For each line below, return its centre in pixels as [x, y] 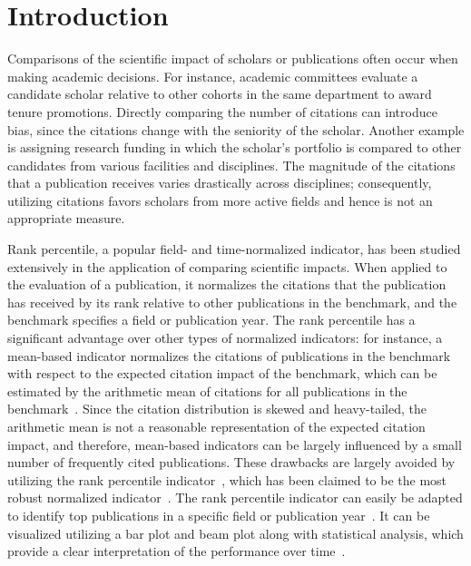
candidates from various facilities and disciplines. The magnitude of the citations [231, 165]
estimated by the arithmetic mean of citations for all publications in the [207, 390]
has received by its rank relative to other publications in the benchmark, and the [232, 302]
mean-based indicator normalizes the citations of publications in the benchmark [229, 355]
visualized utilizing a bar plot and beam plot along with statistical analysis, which [235, 533]
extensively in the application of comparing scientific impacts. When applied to [227, 266]
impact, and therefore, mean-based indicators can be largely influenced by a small [235, 444]
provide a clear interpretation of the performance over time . [177, 551]
